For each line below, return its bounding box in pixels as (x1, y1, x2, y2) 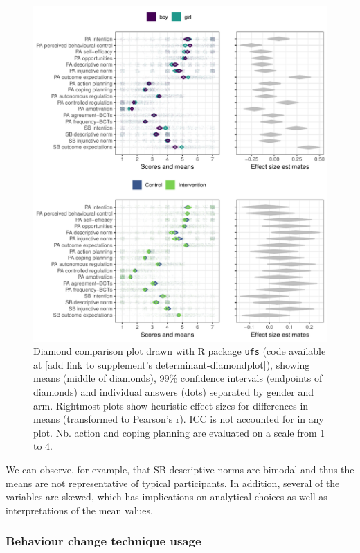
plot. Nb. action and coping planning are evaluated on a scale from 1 (33, 425, 325, 439)
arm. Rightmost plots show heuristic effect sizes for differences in (33, 398, 309, 412)
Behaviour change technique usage (6, 532, 201, 550)
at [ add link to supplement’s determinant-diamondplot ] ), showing (33, 357, 310, 371)
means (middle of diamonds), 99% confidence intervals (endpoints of (33, 371, 323, 385)
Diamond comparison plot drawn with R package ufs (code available (33, 344, 326, 358)
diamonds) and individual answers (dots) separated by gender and (33, 385, 314, 398)
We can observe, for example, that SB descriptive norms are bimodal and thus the (6, 462, 354, 476)
